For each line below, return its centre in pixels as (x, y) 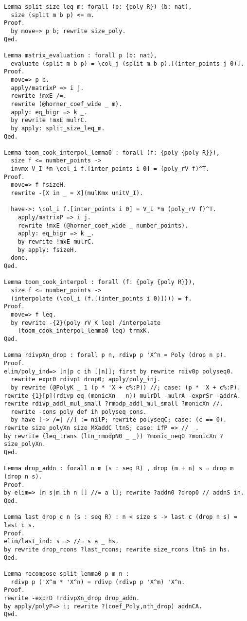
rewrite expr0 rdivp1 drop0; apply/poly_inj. (86, 380)
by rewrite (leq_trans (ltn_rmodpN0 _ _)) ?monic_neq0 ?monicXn (110, 436)
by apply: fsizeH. (47, 250)
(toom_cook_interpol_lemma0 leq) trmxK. (84, 331)
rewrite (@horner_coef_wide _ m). (67, 104)
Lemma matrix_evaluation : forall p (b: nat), (80, 55)
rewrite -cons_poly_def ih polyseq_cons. (79, 412)
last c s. (20, 525)
